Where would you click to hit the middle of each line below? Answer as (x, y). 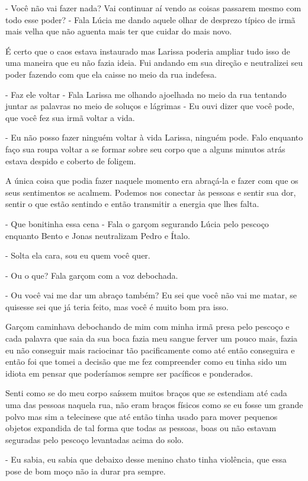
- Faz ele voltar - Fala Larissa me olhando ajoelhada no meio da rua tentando (146, 94)
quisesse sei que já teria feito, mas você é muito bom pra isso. (117, 306)
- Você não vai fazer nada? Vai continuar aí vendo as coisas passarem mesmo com (153, 8)
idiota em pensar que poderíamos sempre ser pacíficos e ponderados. (129, 373)
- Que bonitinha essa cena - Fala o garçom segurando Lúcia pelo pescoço (137, 223)
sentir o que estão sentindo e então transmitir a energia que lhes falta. (132, 204)
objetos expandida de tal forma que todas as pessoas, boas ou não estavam (141, 428)
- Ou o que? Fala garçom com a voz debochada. (92, 275)
